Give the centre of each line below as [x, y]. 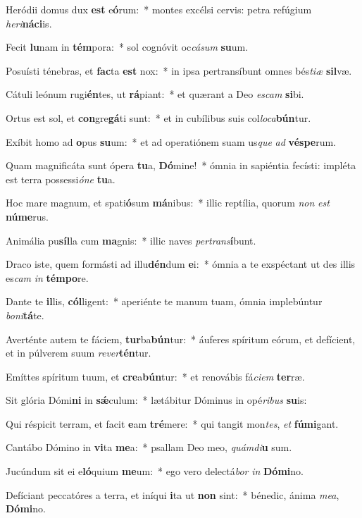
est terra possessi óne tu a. [61, 179]
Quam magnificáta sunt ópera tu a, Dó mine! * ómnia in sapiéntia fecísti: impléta [181, 165]
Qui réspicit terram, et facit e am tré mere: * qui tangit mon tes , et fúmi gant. [172, 423]
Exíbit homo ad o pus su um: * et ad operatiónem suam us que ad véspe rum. [171, 141]
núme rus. [27, 216]
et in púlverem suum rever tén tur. [79, 353]
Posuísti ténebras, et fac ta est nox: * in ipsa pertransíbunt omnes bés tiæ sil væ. [179, 70]
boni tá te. [25, 315]
